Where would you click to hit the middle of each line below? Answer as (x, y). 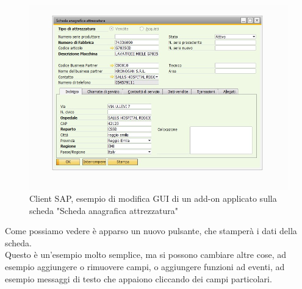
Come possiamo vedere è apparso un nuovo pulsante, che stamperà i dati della (151, 231)
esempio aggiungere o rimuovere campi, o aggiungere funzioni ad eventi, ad (145, 266)
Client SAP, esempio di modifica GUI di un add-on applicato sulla (153, 198)
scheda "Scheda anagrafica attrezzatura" (104, 210)
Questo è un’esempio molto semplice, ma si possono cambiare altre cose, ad (146, 255)
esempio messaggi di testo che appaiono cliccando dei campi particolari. (138, 278)
